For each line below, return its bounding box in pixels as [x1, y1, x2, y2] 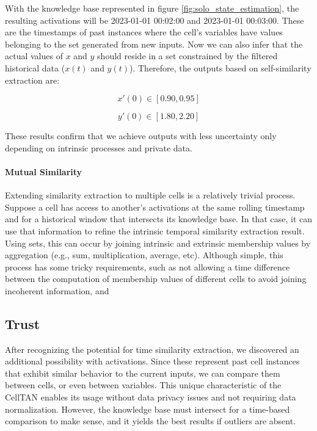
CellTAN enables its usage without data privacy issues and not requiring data [5, 391, 296, 404]
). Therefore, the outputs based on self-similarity [129, 61, 312, 74]
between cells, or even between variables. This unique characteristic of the [5, 378, 282, 391]
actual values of [5, 49, 63, 62]
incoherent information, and [5, 284, 109, 297]
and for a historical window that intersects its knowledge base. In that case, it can [5, 212, 312, 225]
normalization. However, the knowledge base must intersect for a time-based [5, 402, 290, 415]
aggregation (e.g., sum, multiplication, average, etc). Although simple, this [5, 248, 283, 261]
